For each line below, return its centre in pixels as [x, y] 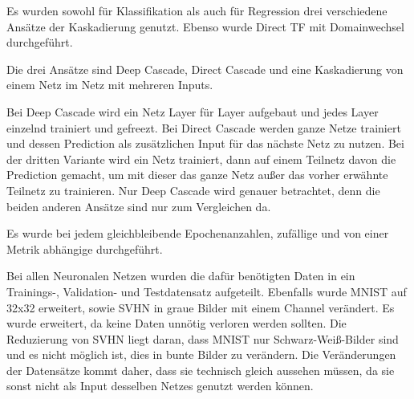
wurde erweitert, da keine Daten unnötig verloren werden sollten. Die [177, 323]
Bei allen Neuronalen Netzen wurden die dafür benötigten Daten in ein [181, 276]
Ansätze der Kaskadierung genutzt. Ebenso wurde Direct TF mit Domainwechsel [205, 26]
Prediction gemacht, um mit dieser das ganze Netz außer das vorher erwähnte [197, 175]
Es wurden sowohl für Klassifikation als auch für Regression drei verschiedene [197, 10]
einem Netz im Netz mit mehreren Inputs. [110, 85]
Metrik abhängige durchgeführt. [85, 248]
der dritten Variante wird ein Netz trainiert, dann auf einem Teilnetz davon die [201, 159]
